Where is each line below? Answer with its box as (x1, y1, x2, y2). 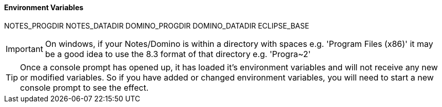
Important (6, 43, 43, 54)
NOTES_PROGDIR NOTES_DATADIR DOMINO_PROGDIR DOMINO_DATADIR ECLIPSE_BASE (4, 21, 310, 30)
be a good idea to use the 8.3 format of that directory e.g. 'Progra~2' (45, 48, 311, 59)
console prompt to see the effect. (20, 82, 149, 93)
